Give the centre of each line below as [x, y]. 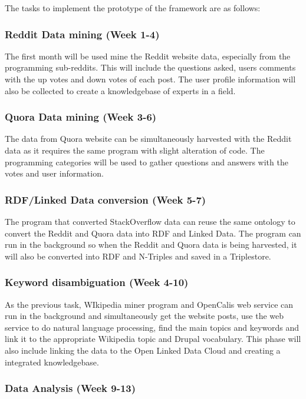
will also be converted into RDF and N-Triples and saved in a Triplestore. [138, 256]
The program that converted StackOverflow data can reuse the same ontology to [150, 221]
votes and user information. [54, 173]
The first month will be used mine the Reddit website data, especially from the [148, 56]
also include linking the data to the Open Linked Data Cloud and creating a [143, 350]
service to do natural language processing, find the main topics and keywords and [152, 327]
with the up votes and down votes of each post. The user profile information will [150, 79]
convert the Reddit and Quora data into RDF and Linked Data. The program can [153, 233]
